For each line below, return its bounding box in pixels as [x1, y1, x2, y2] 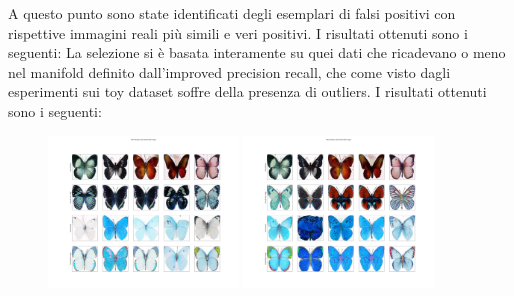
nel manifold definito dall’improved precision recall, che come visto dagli [8, 61, 451, 82]
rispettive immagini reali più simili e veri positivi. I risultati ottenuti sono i [8, 22, 468, 43]
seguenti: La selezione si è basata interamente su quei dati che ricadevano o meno [8, 42, 506, 63]
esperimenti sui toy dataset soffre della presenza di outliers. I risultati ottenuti [8, 81, 487, 102]
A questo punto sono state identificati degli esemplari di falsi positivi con [8, 3, 456, 23]
